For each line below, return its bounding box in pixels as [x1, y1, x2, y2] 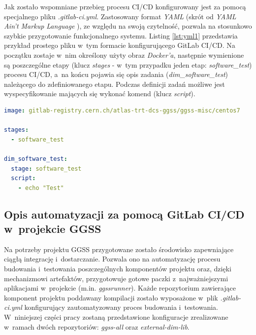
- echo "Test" [18, 184, 64, 191]
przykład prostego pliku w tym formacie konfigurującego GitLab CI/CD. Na [4, 40, 235, 50]
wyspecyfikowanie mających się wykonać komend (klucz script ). [4, 88, 195, 99]
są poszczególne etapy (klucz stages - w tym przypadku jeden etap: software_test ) [4, 59, 252, 70]
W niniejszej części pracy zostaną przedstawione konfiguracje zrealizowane [4, 312, 228, 322]
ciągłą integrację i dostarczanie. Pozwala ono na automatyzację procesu [4, 254, 221, 264]
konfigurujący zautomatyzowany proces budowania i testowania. [24, 302, 218, 312]
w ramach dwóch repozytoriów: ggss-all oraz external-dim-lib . [4, 321, 190, 332]
